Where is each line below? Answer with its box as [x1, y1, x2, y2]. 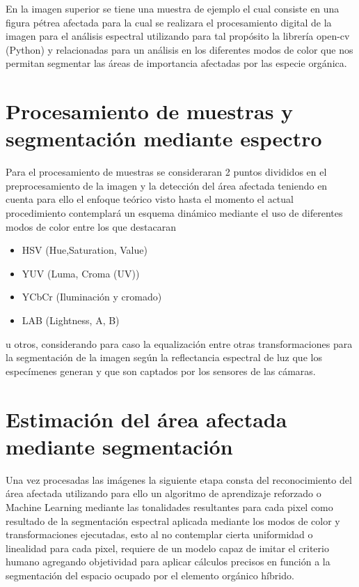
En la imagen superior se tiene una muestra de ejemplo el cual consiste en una [6, 1, 340, 15]
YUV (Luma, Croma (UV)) [22, 266, 140, 280]
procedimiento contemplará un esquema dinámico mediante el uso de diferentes [6, 206, 343, 220]
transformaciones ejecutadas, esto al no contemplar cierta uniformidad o [6, 527, 313, 542]
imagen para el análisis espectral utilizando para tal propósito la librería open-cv [6, 29, 350, 43]
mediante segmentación [6, 432, 233, 460]
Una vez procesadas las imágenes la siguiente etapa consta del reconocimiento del [6, 472, 352, 487]
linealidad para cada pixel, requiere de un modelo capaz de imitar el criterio [6, 540, 329, 555]
